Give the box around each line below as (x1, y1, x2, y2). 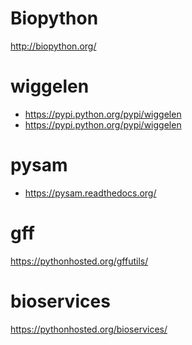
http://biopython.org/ (10, 40, 97, 52)
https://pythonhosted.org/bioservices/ (10, 323, 168, 335)
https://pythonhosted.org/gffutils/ (10, 255, 149, 267)
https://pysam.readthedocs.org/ (24, 187, 157, 199)
